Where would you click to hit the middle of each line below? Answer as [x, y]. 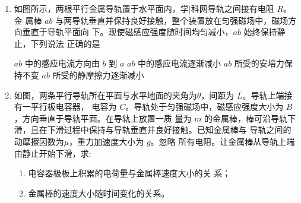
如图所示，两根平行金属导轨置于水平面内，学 [101, 8]
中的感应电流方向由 [62, 63]
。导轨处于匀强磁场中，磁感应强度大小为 [205, 107]
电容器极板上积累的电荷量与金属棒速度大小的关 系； [129, 173]
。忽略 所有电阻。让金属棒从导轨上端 [223, 141]
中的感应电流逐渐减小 [180, 63]
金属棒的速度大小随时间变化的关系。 [99, 193]
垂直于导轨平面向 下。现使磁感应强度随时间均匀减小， [128, 32]
